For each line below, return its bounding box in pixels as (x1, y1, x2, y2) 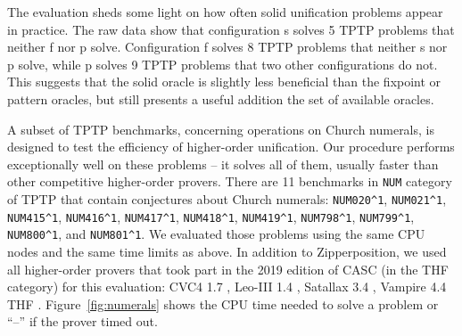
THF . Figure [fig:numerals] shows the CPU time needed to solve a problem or (7, 294, 439, 313)
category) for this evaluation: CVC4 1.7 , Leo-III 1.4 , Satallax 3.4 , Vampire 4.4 (7, 277, 447, 296)
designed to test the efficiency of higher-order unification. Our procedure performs (7, 137, 455, 156)
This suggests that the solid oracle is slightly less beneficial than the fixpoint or (7, 72, 441, 91)
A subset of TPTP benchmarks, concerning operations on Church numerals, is (7, 119, 434, 138)
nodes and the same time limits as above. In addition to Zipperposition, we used (7, 242, 447, 260)
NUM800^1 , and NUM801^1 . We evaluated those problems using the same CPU (7, 225, 425, 243)
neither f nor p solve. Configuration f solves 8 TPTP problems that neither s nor (7, 37, 448, 56)
